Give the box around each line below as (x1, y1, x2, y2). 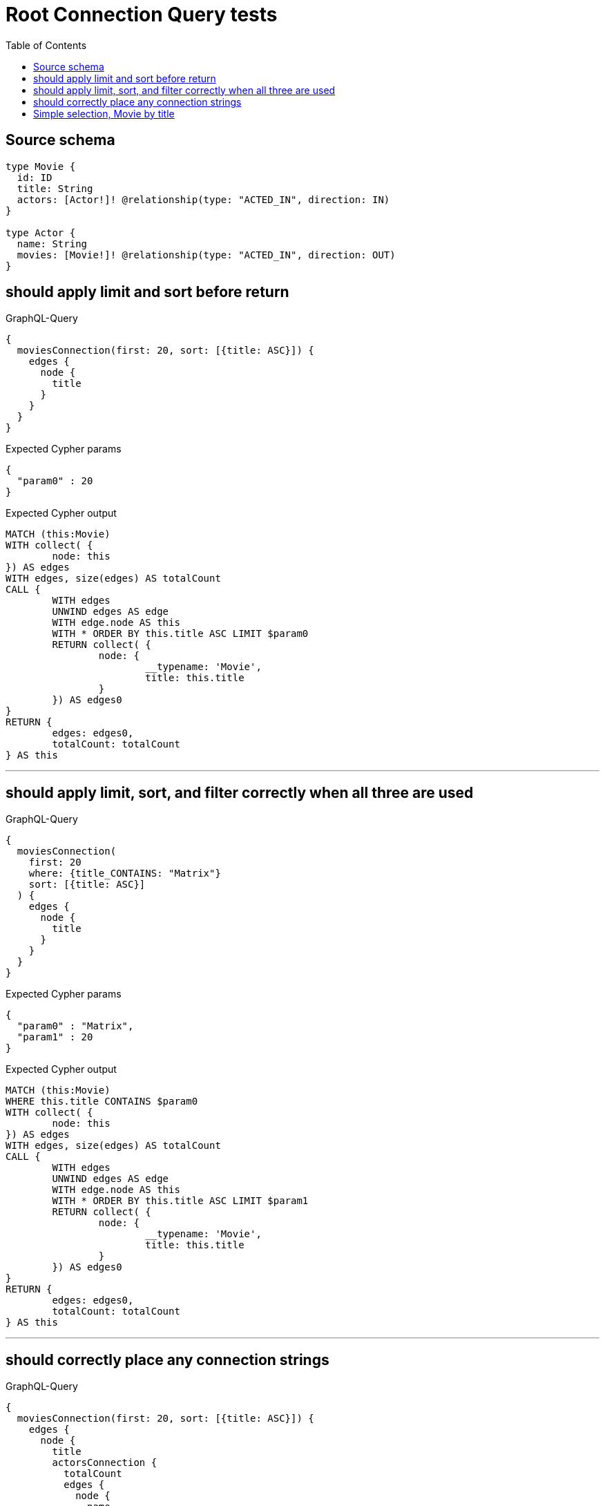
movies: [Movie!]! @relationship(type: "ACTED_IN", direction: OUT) (17, 249, 396, 260)
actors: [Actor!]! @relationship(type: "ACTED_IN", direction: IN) (17, 193, 390, 205)
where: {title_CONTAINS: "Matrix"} (28, 868, 221, 879)
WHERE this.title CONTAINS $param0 (6, 1096, 198, 1107)
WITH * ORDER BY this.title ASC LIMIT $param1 (52, 1195, 309, 1207)
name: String (17, 238, 88, 249)
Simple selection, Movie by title (33, 107, 175, 120)
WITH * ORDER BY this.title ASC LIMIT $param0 (52, 628, 309, 640)
